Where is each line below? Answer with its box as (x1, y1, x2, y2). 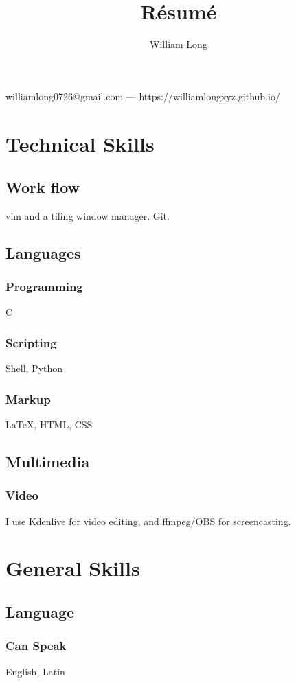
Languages (5, 242, 81, 263)
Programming (5, 278, 83, 295)
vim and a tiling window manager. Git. (5, 208, 170, 222)
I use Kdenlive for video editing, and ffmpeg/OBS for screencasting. (5, 513, 291, 528)
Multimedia (5, 451, 90, 472)
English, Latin (5, 664, 65, 678)
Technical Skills (5, 129, 155, 157)
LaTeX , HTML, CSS (5, 417, 93, 432)
